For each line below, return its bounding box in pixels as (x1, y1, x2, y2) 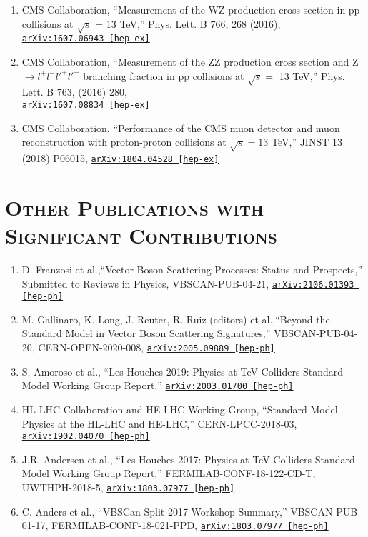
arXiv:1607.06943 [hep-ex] (21, 34, 150, 44)
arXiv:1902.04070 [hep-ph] (21, 431, 150, 442)
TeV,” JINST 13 (272, 134, 342, 149)
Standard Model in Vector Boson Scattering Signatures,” (21, 326, 271, 341)
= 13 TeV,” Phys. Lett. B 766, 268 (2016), (95, 16, 281, 31)
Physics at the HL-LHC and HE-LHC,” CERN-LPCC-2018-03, (21, 416, 297, 431)
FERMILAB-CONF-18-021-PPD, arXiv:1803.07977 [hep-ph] (51, 518, 329, 533)
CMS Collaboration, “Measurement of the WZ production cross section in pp (21, 2, 360, 16)
